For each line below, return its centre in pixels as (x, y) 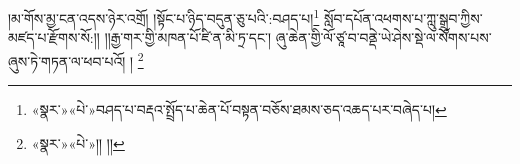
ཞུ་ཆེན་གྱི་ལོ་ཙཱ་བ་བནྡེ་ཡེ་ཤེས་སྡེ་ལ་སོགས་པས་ (383, 37)
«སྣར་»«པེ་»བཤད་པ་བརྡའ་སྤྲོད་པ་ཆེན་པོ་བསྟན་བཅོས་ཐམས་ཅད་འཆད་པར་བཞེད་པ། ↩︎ (239, 109)
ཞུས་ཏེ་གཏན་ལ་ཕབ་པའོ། (67, 60)
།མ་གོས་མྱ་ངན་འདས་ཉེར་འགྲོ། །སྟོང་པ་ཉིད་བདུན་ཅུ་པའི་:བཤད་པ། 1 (164, 16)
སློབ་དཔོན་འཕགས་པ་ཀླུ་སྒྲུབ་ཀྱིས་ (403, 17)
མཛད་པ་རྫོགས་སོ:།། (54, 37)
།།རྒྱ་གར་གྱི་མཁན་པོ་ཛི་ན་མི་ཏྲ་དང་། (188, 37)
